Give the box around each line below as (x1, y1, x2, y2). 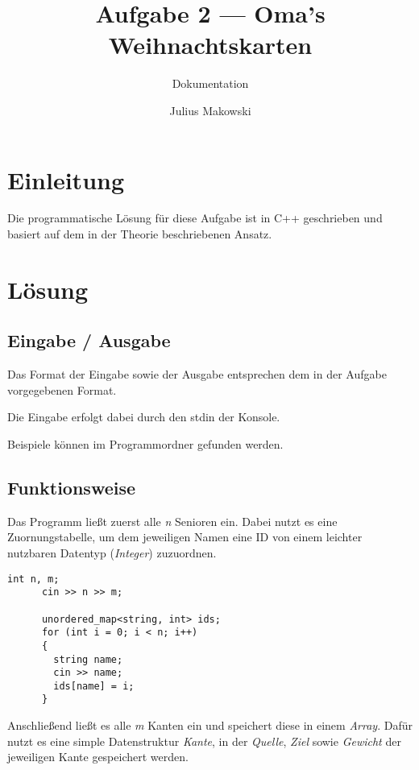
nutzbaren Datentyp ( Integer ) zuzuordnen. (7, 544, 217, 561)
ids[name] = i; (53, 680, 135, 692)
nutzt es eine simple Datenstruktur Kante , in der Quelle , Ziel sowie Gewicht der (7, 732, 401, 749)
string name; (53, 653, 123, 665)
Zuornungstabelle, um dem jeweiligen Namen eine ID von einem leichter (7, 528, 363, 545)
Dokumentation (172, 75, 249, 92)
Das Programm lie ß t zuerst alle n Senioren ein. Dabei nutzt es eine (7, 512, 338, 529)
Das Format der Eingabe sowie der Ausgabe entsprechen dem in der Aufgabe (7, 366, 387, 383)
